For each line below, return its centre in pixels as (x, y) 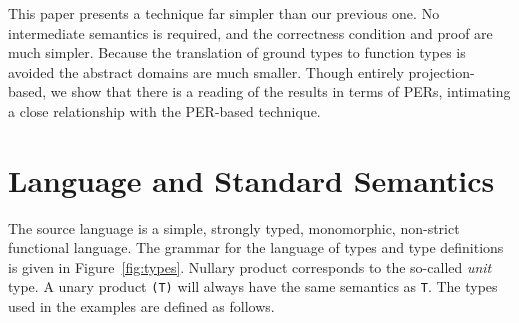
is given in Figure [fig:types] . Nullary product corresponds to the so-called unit (250, 266)
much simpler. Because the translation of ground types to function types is (237, 52)
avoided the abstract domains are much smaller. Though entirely (206, 71)
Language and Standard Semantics (251, 179)
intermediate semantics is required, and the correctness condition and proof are (250, 32)
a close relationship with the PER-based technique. (164, 110)
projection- (441, 71)
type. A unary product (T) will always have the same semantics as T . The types (253, 286)
